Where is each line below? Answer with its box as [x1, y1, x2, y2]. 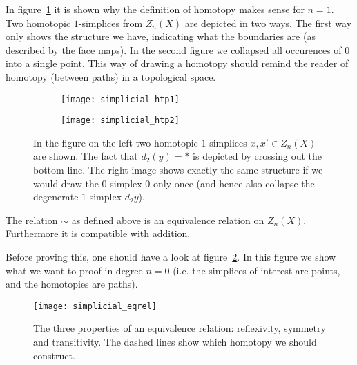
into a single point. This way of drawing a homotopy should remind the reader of [6, 56, 349, 71]
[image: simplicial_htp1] [61, 94, 180, 104]
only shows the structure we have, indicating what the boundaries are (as [6, 29, 316, 44]
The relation [6, 212, 58, 227]
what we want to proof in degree [6, 263, 143, 277]
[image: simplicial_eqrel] [33, 301, 157, 311]
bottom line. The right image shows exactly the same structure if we [33, 162, 323, 177]
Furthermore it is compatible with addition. [6, 226, 191, 241]
